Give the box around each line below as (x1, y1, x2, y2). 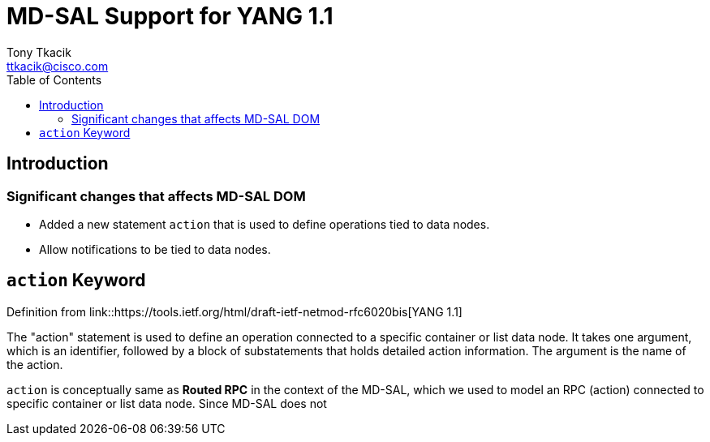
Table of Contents (6, 72, 102, 87)
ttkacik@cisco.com (6, 58, 109, 73)
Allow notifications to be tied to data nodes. (39, 242, 271, 256)
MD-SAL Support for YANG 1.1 (6, 2, 333, 30)
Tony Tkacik (6, 45, 71, 59)
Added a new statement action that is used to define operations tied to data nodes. (39, 217, 490, 231)
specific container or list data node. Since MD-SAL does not (6, 396, 327, 410)
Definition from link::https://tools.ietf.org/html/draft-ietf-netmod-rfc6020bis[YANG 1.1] (6, 304, 463, 319)
